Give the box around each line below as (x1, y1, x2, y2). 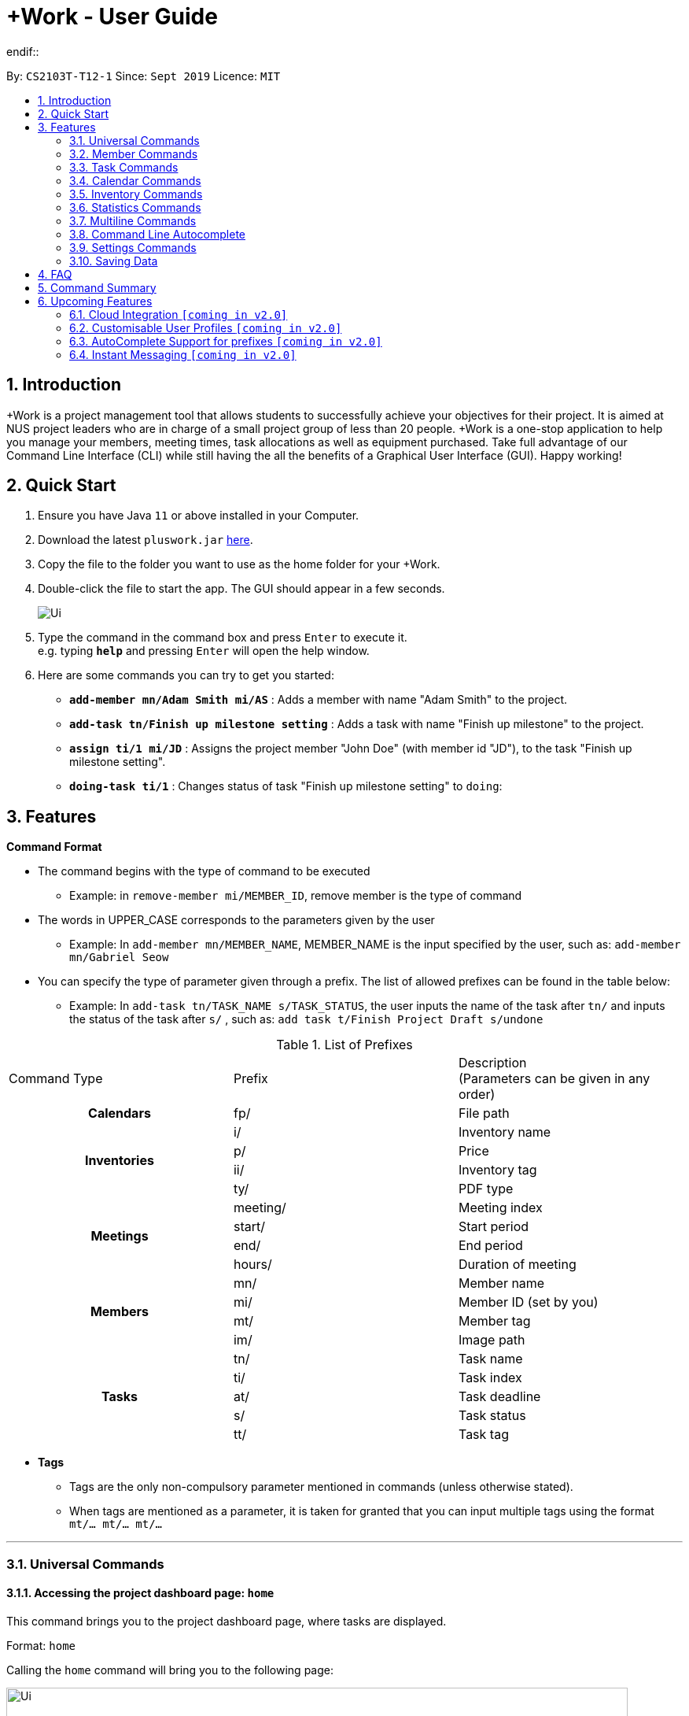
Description (458, 1055, 527, 1071)
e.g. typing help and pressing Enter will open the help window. (38, 644, 370, 658)
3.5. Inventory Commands (69, 187, 203, 201)
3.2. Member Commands (69, 146, 198, 161)
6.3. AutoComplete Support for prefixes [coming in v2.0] (69, 334, 382, 348)
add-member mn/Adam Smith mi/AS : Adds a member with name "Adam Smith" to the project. (69, 693, 568, 707)
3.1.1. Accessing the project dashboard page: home (6, 1586, 274, 1600)
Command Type (9, 1071, 103, 1087)
